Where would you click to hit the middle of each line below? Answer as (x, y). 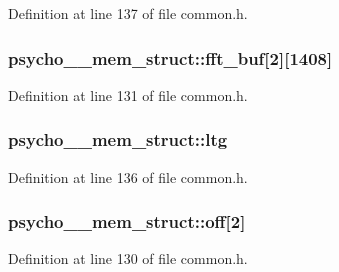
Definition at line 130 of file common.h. (128, 258)
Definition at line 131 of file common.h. (128, 94)
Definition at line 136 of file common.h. (128, 176)
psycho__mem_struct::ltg (118, 139)
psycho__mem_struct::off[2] (127, 221)
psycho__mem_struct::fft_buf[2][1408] (170, 57)
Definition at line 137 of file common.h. (128, 13)
